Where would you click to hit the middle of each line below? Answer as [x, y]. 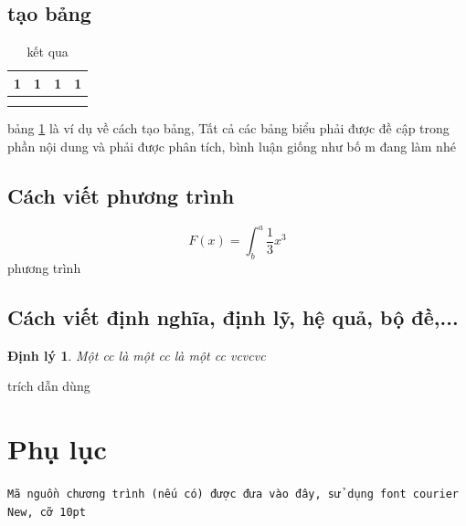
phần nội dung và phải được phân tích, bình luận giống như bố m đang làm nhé [232, 146]
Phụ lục [57, 449]
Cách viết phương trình [121, 195]
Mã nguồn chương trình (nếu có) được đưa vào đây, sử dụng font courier [233, 494]
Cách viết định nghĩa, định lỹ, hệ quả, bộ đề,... [233, 317]
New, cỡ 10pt [47, 512]
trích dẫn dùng [49, 386]
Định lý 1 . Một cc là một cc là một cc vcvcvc [137, 355]
